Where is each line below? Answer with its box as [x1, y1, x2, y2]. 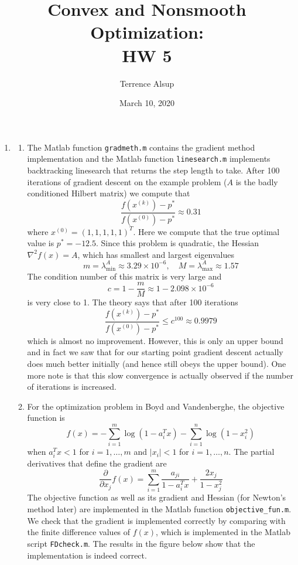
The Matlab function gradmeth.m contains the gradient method [27, 141, 255, 153]
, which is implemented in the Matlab [156, 526, 291, 538]
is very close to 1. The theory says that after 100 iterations [27, 296, 238, 308]
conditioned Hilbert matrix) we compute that [27, 187, 190, 199]
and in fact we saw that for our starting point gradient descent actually [27, 346, 283, 358]
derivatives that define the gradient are [27, 457, 167, 469]
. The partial [228, 445, 275, 458]
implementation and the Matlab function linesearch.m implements [27, 152, 270, 165]
